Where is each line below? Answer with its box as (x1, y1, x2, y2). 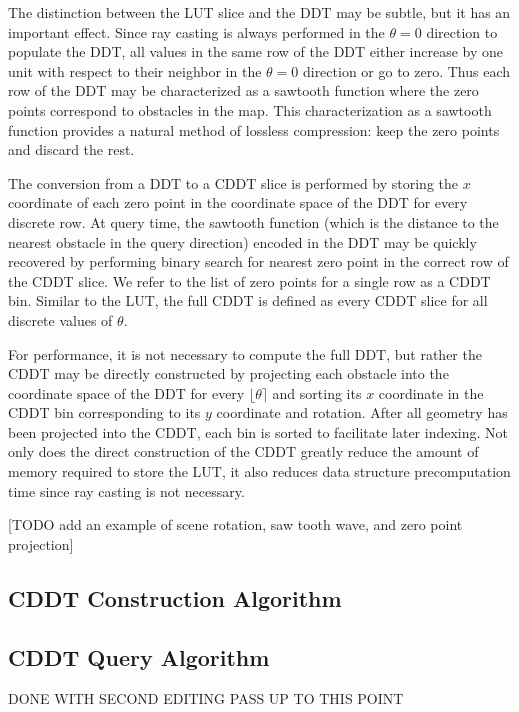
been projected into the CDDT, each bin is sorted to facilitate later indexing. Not (8, 421, 508, 442)
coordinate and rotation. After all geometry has (216, 402, 508, 423)
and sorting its (272, 382, 362, 403)
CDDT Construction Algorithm (8, 582, 342, 613)
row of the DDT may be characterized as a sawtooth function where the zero (8, 80, 479, 101)
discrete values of (8, 309, 113, 330)
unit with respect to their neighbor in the (8, 60, 262, 81)
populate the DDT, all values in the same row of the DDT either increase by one (8, 41, 503, 62)
